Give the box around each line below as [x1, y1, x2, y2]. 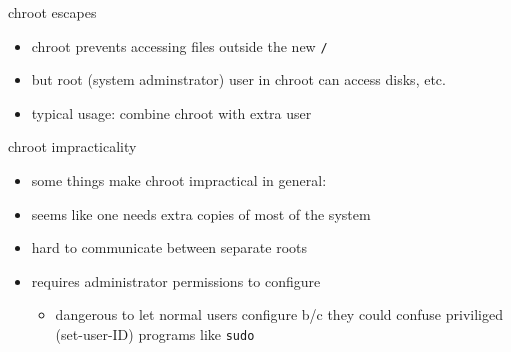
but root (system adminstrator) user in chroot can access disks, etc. [31, 69, 446, 90]
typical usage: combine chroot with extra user [31, 102, 312, 123]
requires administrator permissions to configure [31, 270, 321, 291]
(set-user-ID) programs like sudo [55, 324, 255, 344]
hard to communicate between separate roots [31, 237, 307, 258]
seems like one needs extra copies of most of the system [31, 203, 371, 224]
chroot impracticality [8, 136, 137, 157]
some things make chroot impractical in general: [31, 170, 327, 191]
